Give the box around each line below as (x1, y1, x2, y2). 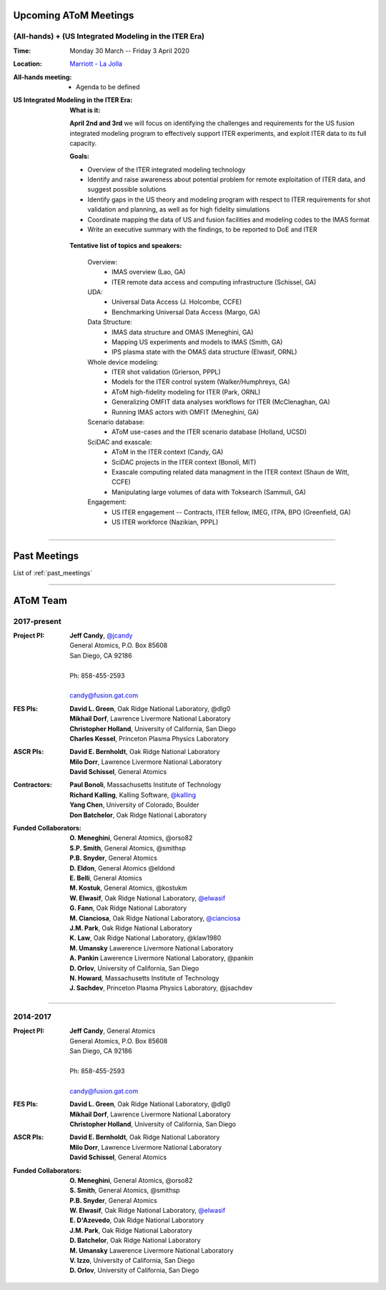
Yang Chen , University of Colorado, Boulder (69, 800, 199, 809)
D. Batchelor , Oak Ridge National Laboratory (69, 1236, 201, 1245)
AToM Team (13, 594, 68, 607)
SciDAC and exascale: (87, 437, 153, 446)
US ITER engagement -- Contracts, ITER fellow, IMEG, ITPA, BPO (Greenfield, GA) (112, 507, 352, 516)
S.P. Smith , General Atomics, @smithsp (69, 843, 186, 852)
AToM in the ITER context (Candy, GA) (112, 447, 224, 457)
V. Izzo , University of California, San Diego (69, 1256, 195, 1265)
